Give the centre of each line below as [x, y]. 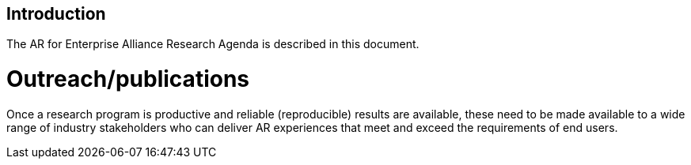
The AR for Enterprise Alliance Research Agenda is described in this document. [213, 44]
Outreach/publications [128, 79]
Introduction [56, 14]
